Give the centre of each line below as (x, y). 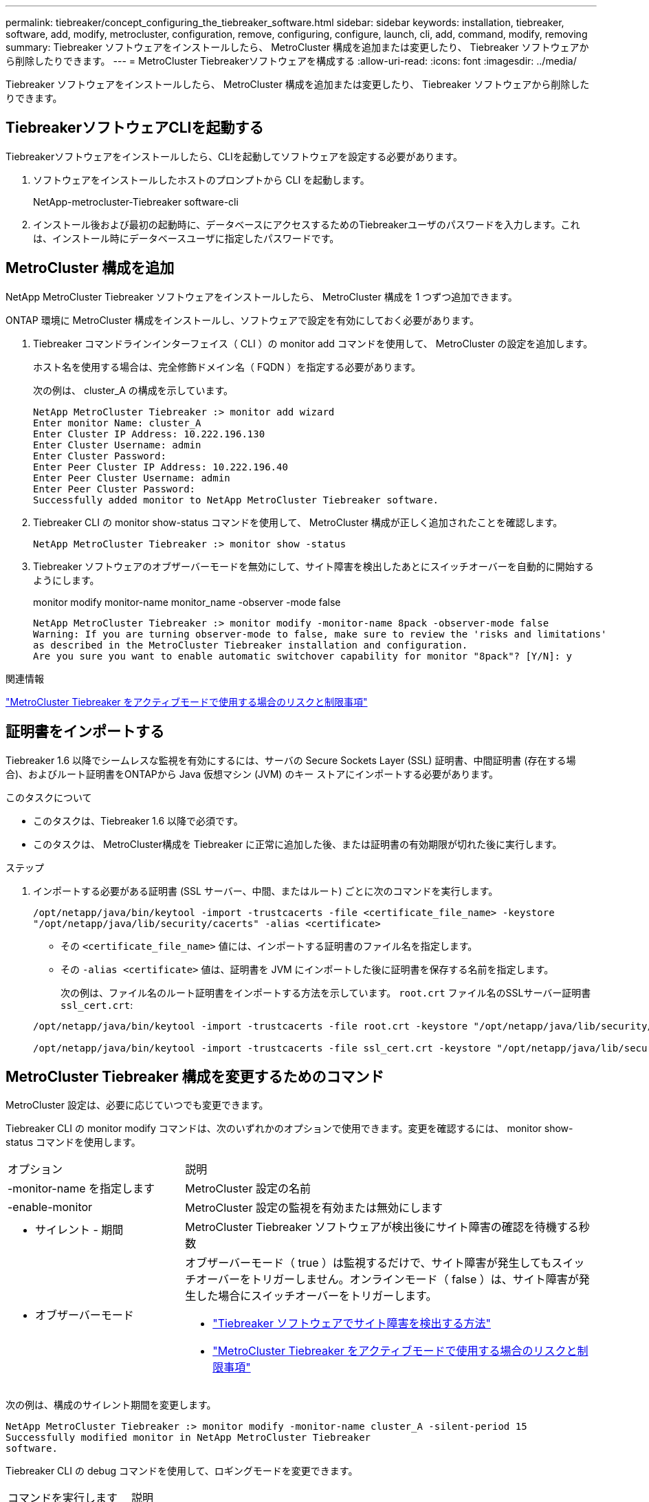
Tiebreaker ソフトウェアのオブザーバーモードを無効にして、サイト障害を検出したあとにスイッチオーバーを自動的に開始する (313, 566)
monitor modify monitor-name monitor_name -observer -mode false (187, 602)
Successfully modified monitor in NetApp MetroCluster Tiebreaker (188, 1438)
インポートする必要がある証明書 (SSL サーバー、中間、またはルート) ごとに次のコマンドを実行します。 (266, 891)
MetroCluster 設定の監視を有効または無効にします (314, 1208)
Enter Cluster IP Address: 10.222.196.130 (149, 434)
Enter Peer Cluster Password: (114, 489)
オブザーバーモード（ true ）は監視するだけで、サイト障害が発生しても (368, 1263)
